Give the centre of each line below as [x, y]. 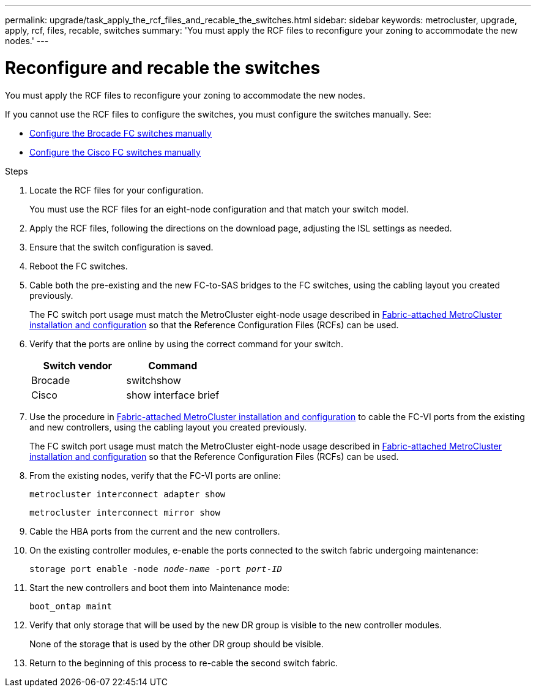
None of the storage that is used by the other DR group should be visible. [177, 644]
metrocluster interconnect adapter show [128, 494]
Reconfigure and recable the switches [163, 68]
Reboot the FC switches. [79, 266]
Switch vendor [78, 365]
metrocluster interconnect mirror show [125, 512]
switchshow [154, 380]
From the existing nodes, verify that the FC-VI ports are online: [155, 475]
